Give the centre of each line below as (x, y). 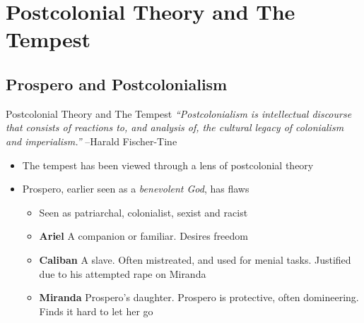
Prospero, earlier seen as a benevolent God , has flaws (136, 189)
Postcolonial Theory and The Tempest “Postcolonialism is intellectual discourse (179, 113)
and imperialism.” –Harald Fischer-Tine (92, 141)
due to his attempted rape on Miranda (123, 273)
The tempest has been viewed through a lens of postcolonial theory (168, 165)
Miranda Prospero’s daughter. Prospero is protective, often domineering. (199, 297)
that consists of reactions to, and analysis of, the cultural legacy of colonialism (175, 127)
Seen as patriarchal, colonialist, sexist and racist (143, 212)
